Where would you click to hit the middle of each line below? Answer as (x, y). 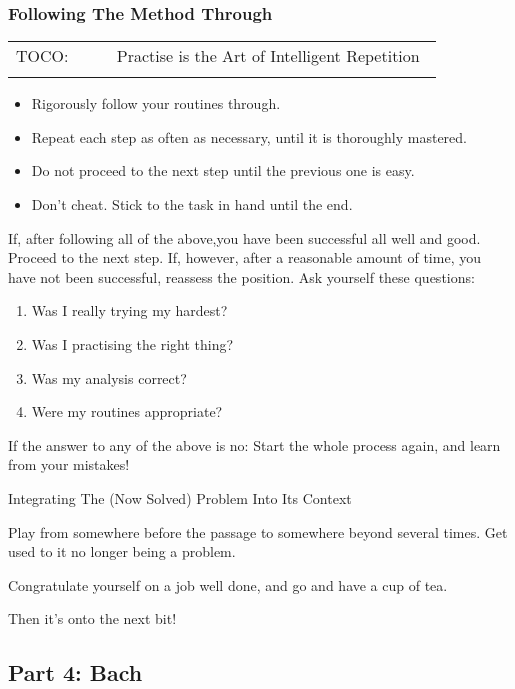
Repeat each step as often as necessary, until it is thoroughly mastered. (249, 136)
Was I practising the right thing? (132, 343)
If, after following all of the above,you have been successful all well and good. (244, 237)
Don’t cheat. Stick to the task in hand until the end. (192, 204)
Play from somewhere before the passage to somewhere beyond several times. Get (258, 531)
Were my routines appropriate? (127, 411)
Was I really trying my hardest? (129, 310)
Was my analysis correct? (109, 377)
